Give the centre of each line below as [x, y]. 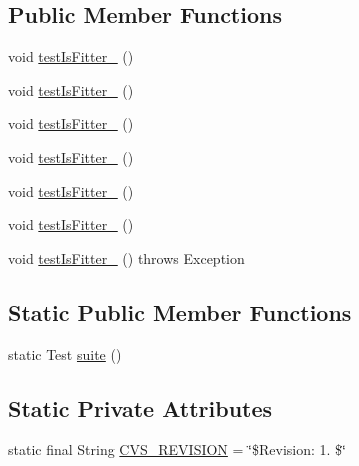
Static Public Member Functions [180, 311]
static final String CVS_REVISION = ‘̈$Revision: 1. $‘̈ [177, 449]
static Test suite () [65, 353]
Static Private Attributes [140, 407]
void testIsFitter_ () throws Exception [126, 257]
